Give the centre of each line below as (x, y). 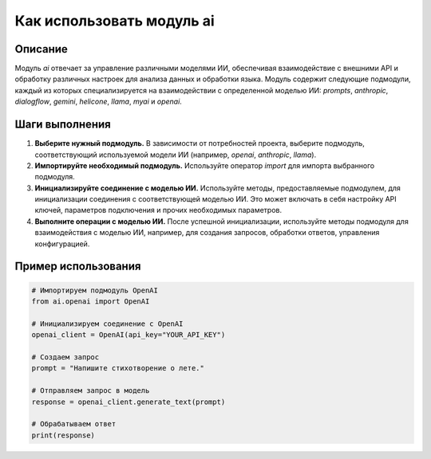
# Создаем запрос (65, 357)
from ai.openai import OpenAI (91, 302)
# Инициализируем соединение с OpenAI (107, 324)
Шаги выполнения (63, 125)
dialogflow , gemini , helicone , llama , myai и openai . (99, 102)
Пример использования (78, 267)
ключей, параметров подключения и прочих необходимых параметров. (158, 210)
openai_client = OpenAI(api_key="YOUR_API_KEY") (129, 335)
